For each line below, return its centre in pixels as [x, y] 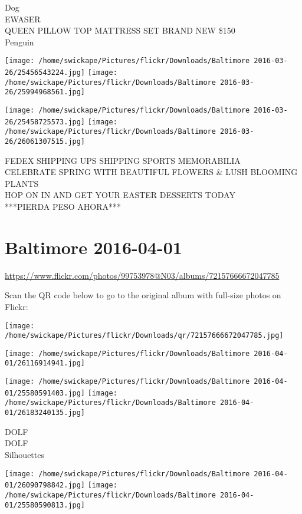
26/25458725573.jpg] [45, 122]
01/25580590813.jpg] [45, 505]
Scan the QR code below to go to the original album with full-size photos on [143, 295]
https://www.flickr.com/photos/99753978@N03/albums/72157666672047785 [142, 275]
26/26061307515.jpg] [45, 141]
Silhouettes [24, 454]
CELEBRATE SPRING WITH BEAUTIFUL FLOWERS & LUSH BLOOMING [151, 172]
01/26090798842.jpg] [45, 485]
